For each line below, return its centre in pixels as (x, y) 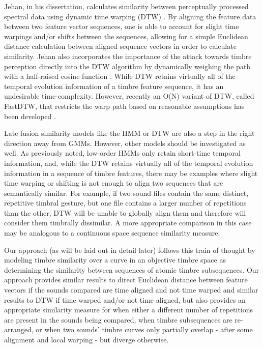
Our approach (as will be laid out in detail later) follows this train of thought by (130, 250)
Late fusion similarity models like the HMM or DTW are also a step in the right (129, 133)
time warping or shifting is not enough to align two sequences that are (114, 183)
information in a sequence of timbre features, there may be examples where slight (131, 173)
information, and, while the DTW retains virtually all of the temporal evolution (129, 163)
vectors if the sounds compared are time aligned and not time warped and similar (131, 290)
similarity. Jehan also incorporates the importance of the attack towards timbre (128, 56)
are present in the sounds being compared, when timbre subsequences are (118, 319)
